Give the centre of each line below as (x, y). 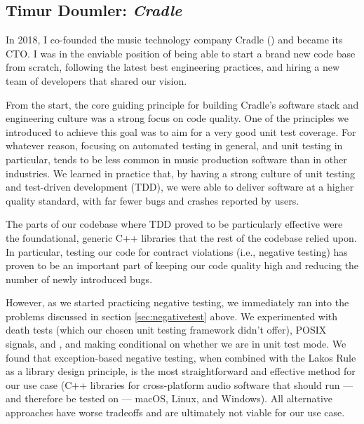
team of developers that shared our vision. (96, 80)
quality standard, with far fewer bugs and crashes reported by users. (153, 200)
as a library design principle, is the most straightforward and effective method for (181, 371)
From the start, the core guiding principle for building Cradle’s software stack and (182, 104)
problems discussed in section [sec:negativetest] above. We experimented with (172, 316)
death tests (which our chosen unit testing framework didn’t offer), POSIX (166, 330)
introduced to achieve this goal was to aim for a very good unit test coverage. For (181, 131)
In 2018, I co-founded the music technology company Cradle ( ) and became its (174, 40)
